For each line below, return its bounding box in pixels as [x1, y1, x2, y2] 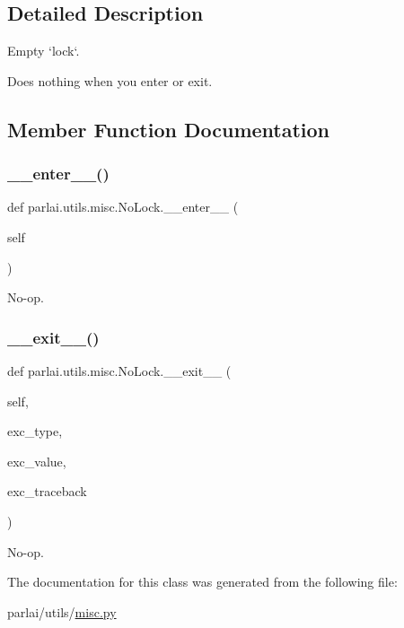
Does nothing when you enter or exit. [7, 71, 213, 90]
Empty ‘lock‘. [7, 41, 80, 60]
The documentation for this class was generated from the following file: [7, 572, 398, 591]
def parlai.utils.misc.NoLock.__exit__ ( [7, 361, 232, 379]
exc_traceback [7, 482, 87, 501]
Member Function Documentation [7, 115, 330, 143]
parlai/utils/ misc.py [7, 602, 117, 621]
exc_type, [7, 422, 63, 440]
